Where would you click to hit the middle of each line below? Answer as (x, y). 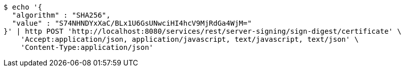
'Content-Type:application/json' (87, 47)
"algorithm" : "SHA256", (61, 15)
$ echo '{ (23, 7)
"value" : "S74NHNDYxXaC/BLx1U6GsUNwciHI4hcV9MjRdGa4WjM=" (132, 23)
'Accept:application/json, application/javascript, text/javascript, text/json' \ (190, 39)
